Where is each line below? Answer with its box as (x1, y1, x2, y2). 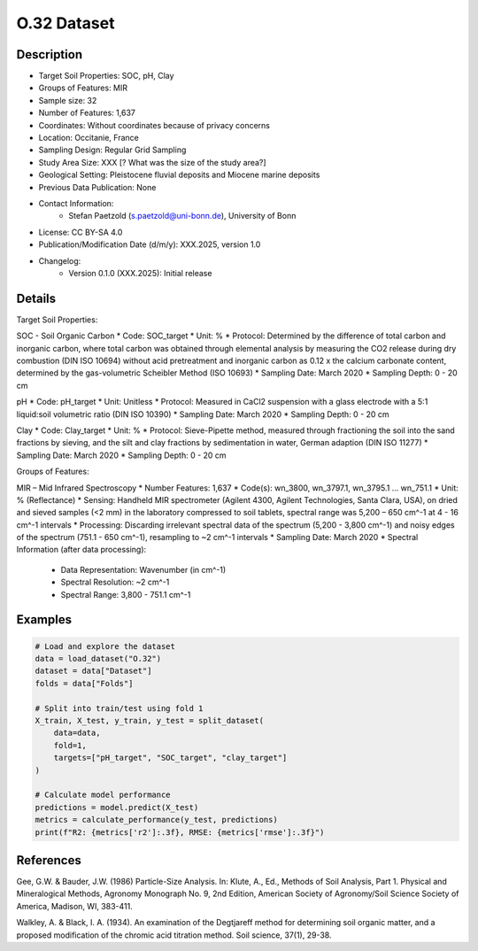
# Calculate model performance (35, 790, 172, 800)
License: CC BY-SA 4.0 (38, 227, 123, 237)
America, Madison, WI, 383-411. (16, 901, 133, 911)
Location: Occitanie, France (38, 133, 139, 143)
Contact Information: (38, 197, 114, 208)
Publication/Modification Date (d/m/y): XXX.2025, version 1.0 (38, 239, 261, 250)
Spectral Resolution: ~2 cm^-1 (60, 576, 170, 588)
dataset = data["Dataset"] (35, 666, 152, 677)
